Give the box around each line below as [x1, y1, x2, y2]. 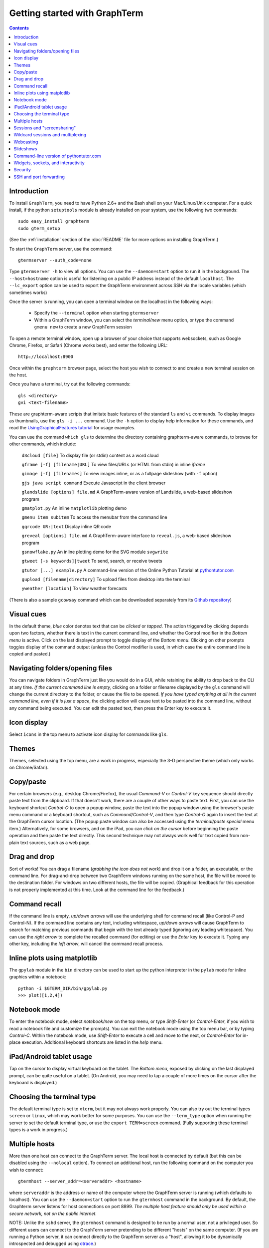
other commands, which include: [9, 441, 77, 447]
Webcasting [13, 139, 38, 145]
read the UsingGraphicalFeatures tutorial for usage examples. [9, 425, 135, 431]
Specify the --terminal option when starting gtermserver [34, 310, 159, 316]
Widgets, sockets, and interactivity [13, 160, 85, 166]
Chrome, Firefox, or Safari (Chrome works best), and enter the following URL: [9, 342, 168, 348]
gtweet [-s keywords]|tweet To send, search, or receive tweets [21, 558, 162, 564]
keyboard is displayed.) [9, 1080, 57, 1086]
